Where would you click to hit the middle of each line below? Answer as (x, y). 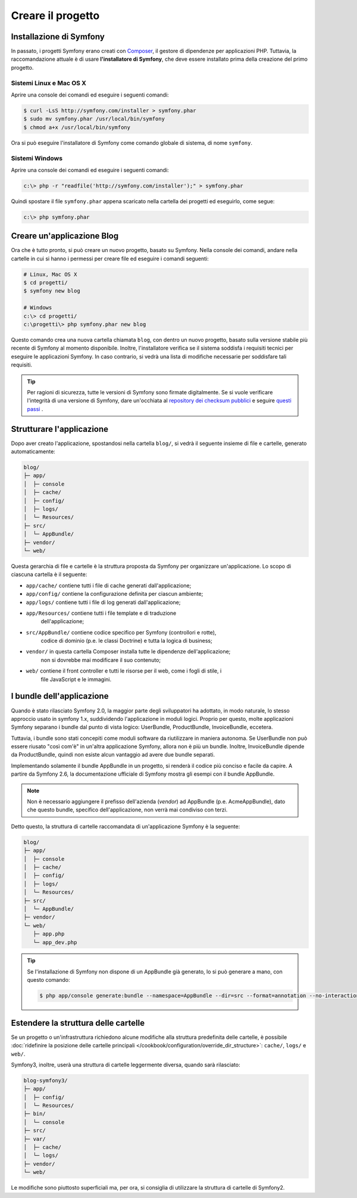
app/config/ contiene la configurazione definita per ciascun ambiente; (115, 594)
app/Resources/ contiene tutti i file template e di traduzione (101, 613)
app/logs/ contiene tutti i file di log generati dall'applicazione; (103, 602)
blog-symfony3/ (46, 1080)
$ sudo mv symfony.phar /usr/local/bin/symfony (94, 119)
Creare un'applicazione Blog (65, 236)
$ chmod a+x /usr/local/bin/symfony (77, 127)
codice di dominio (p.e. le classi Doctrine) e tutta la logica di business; (126, 641)
